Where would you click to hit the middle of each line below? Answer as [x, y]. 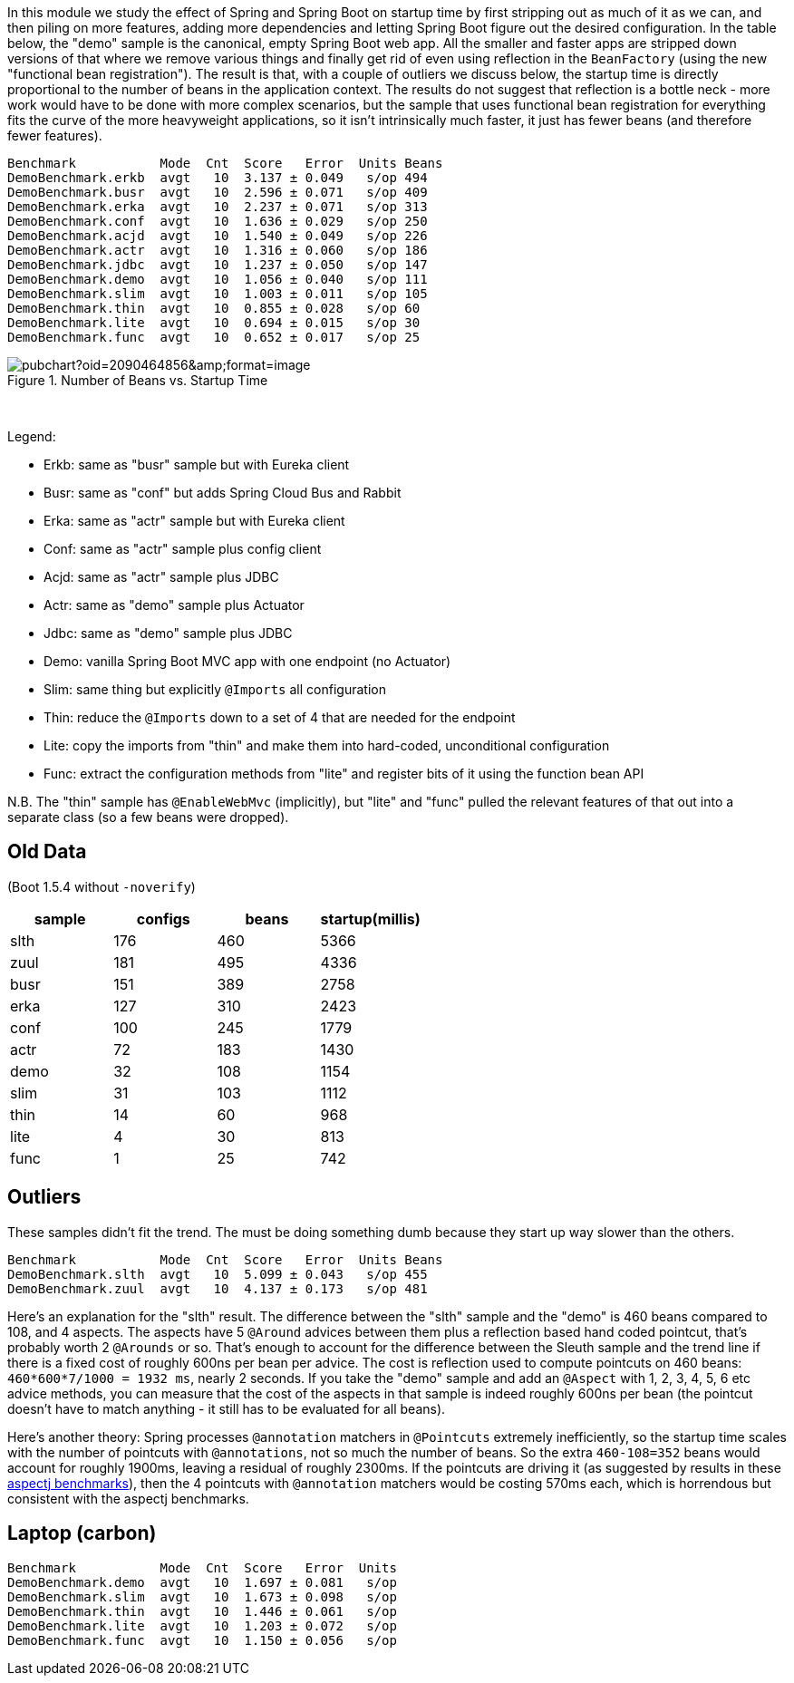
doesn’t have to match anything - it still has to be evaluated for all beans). [227, 1408]
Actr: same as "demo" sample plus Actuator [174, 605]
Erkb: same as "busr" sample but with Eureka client [197, 464]
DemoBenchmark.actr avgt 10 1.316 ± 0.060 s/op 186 [218, 250]
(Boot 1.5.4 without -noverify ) [102, 886]
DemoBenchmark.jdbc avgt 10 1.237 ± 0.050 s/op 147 [218, 265]
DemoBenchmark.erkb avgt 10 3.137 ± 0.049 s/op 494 [218, 178]
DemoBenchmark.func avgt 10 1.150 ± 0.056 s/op [202, 1640]
